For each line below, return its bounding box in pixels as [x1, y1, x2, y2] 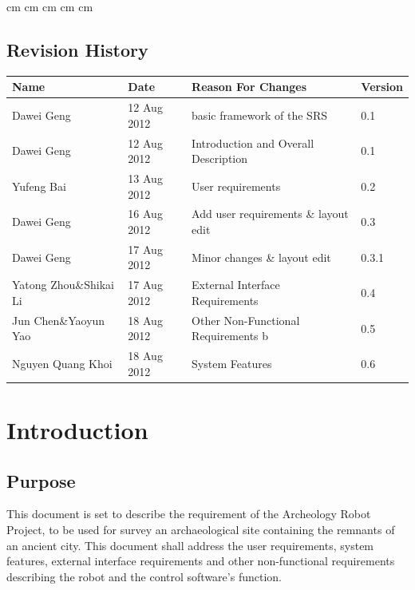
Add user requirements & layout [192, 205, 349, 222]
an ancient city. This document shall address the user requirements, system [6, 537, 374, 553]
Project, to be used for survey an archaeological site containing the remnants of [6, 521, 395, 538]
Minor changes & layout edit [192, 248, 331, 265]
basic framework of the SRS [192, 106, 327, 123]
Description [192, 150, 248, 167]
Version [361, 78, 403, 95]
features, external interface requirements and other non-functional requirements [6, 552, 395, 569]
